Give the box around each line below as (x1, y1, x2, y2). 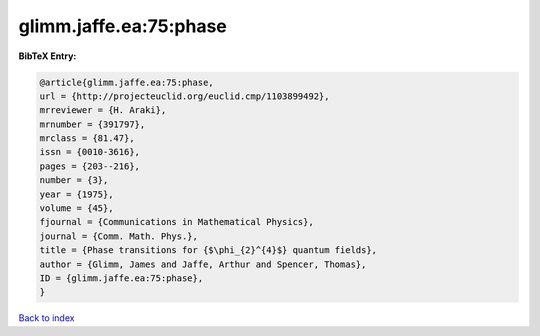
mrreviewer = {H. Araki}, (39, 105, 167, 116)
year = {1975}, (39, 188, 114, 200)
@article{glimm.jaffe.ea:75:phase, (39, 76, 214, 88)
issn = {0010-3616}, (39, 146, 140, 158)
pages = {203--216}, (39, 160, 140, 172)
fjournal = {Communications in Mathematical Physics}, (39, 216, 314, 228)
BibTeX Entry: (18, 50, 77, 62)
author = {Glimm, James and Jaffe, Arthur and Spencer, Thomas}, (39, 258, 367, 270)
